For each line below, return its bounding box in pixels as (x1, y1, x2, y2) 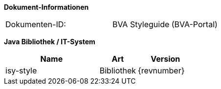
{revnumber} (138, 66, 185, 75)
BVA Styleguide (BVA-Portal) (112, 19, 218, 29)
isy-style (5, 66, 37, 75)
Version (151, 54, 180, 64)
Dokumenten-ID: (5, 19, 66, 29)
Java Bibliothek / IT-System (4, 37, 95, 46)
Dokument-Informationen (4, 3, 89, 11)
